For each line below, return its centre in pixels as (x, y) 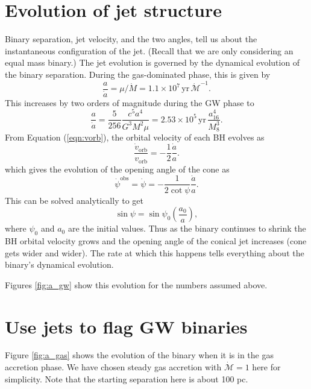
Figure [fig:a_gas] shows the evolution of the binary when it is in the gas (139, 355)
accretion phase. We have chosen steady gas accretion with (113, 367)
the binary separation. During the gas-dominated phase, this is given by (138, 74)
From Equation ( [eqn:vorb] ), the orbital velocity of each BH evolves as (135, 137)
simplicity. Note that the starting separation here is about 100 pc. (127, 378)
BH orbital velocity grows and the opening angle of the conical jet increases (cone (156, 240)
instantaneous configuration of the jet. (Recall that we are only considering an (149, 50)
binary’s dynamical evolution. (59, 264)
